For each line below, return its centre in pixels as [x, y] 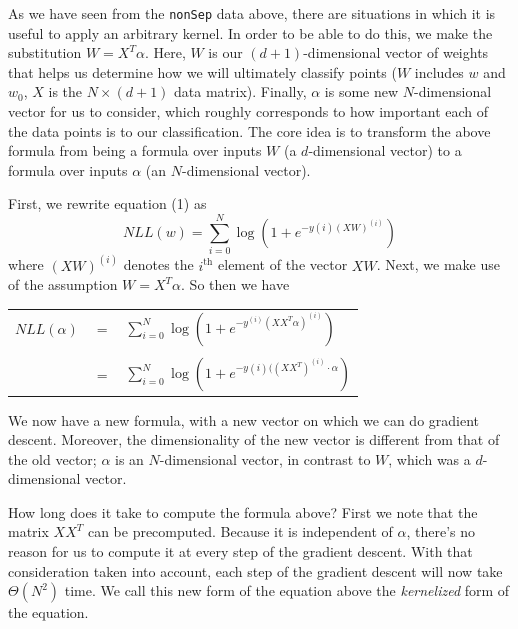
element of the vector [283, 264]
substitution [45, 52]
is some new [361, 91]
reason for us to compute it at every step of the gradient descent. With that [240, 551]
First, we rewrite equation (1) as [107, 203]
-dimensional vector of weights [396, 52]
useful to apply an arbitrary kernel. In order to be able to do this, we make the [250, 32]
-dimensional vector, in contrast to [265, 458]
